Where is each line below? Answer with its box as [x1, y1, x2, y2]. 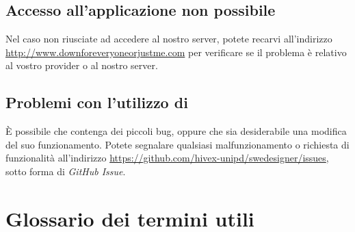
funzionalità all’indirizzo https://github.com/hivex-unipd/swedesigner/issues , [5, 151, 329, 165]
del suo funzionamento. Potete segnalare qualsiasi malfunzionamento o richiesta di [5, 137, 350, 151]
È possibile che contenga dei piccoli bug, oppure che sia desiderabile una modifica [5, 124, 347, 138]
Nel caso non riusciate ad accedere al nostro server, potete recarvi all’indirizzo [5, 31, 332, 46]
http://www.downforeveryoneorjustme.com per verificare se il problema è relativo [5, 44, 347, 59]
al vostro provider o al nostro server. [5, 58, 158, 73]
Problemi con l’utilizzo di [5, 92, 188, 113]
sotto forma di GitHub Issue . [5, 164, 126, 178]
